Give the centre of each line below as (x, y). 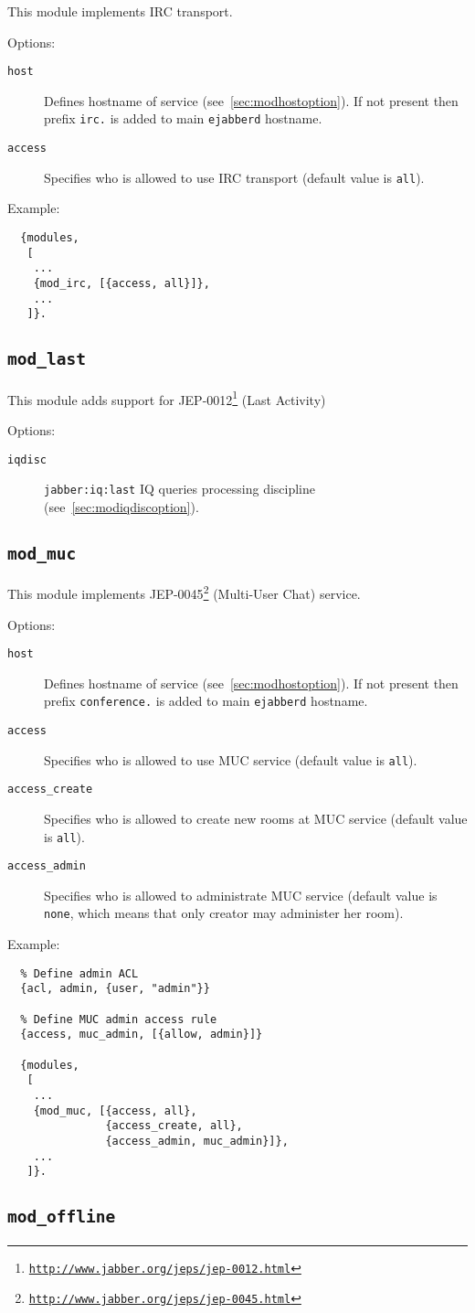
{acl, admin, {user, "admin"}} (115, 989)
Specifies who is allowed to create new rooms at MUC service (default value (256, 818)
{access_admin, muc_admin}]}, (197, 1141)
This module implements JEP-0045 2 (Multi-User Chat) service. (184, 592)
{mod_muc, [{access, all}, (115, 1110)
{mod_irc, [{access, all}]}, (121, 283)
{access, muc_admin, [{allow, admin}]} (142, 1035)
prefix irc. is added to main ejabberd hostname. (183, 118)
